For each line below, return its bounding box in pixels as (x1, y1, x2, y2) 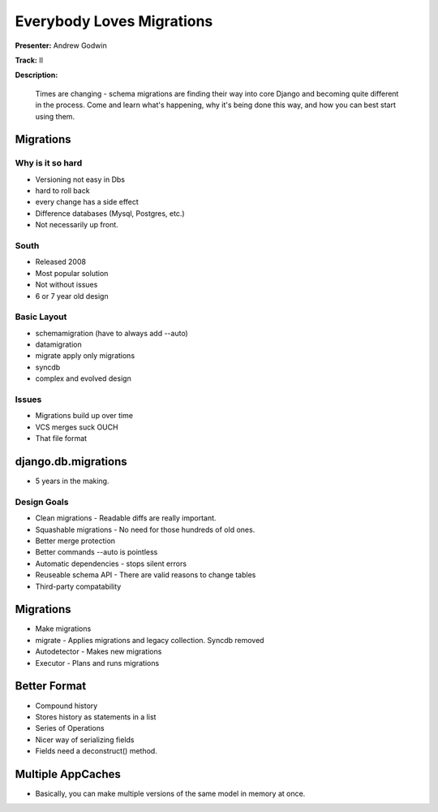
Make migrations (35, 624, 92, 633)
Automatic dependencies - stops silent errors (35, 559, 187, 568)
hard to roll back (35, 186, 90, 196)
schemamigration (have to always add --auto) (35, 328, 188, 338)
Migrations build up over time (35, 411, 134, 421)
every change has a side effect (35, 197, 140, 207)
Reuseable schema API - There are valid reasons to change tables (35, 570, 256, 580)
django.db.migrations (15, 455, 127, 469)
